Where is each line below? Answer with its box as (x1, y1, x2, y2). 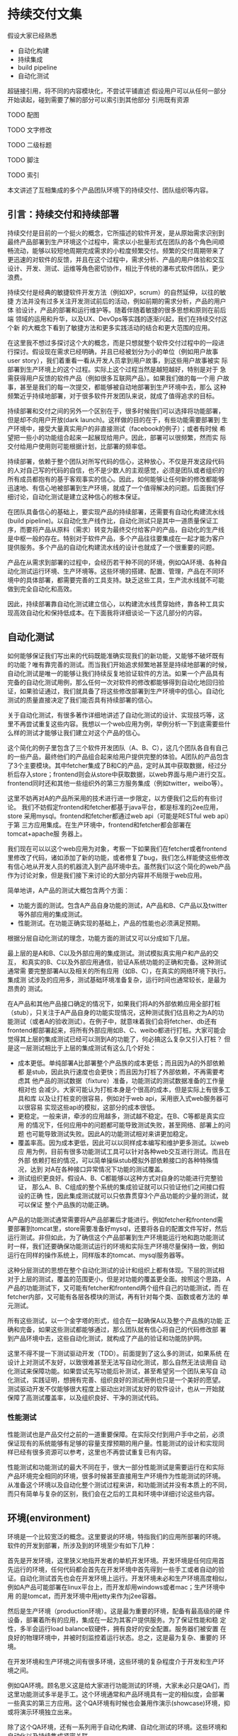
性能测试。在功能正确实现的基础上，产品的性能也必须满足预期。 (17, 919, 204, 927)
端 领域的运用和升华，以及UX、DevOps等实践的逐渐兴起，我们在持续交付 (7, 314, 222, 323)
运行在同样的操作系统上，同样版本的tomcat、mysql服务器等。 (7, 1251, 188, 1259)
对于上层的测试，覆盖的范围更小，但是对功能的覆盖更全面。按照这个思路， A (7, 1274, 231, 1283)
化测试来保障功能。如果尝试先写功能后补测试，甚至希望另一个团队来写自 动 (7, 1366, 227, 1375)
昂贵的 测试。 (7, 984, 47, 992)
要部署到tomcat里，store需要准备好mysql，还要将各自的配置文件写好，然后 (7, 1224, 228, 1232)
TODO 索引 (7, 171, 40, 179)
